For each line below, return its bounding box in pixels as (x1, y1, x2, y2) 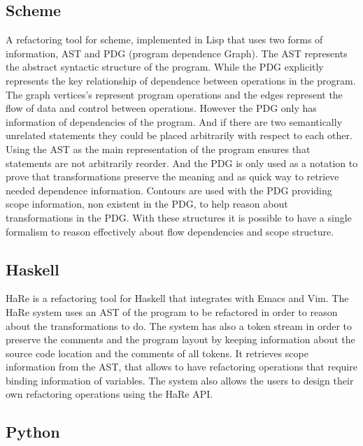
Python (6, 421, 60, 443)
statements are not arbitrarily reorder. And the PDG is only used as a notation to (6, 155, 358, 170)
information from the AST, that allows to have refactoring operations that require (6, 359, 357, 374)
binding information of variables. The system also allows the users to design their (6, 373, 354, 387)
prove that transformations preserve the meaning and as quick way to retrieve (6, 169, 339, 184)
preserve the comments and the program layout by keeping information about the (6, 332, 355, 347)
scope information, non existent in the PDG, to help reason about (6, 196, 288, 211)
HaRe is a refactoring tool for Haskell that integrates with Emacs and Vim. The (6, 291, 349, 305)
